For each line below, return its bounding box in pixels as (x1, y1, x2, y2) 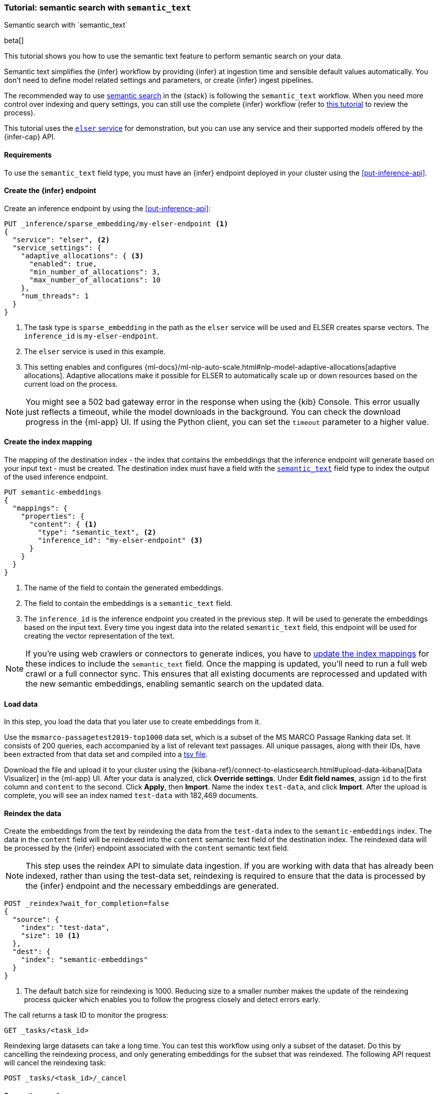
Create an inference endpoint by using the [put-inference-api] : (4, 204, 211, 213)
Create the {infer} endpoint (4, 186, 96, 195)
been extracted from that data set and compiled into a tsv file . (4, 750, 208, 759)
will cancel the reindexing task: (4, 1058, 106, 1067)
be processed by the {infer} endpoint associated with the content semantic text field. (4, 844, 289, 853)
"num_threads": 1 (21, 291, 89, 300)
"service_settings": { (12, 243, 101, 252)
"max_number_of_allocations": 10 (29, 275, 161, 284)
